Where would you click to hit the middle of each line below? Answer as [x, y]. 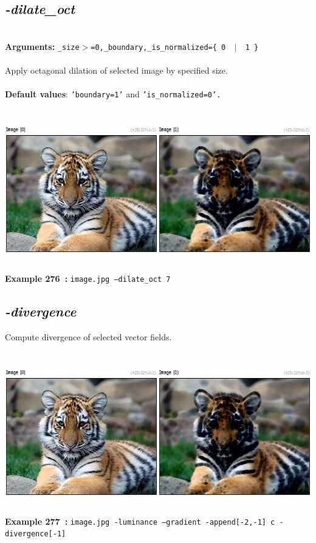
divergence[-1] [36, 534]
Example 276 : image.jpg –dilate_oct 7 [88, 279]
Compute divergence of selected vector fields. [88, 336]
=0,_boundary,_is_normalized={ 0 [158, 47]
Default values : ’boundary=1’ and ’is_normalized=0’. [113, 94]
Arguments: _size [42, 46]
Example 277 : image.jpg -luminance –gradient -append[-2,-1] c [140, 521]
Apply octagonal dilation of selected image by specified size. [116, 70]
